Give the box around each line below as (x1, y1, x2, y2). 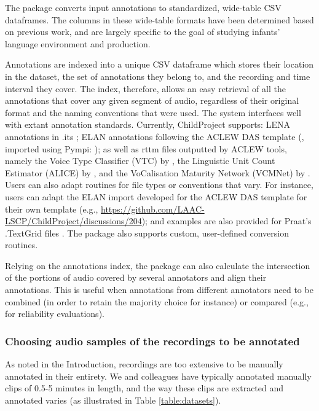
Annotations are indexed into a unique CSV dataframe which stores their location (5, 58, 314, 71)
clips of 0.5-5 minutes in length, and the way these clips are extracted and (5, 382, 284, 394)
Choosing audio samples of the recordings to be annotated (5, 333, 300, 348)
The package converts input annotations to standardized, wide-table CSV (5, 1, 282, 14)
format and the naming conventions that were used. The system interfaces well (5, 106, 301, 119)
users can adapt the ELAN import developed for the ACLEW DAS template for (5, 190, 307, 203)
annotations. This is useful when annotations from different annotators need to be (5, 283, 313, 296)
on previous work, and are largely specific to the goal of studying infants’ (5, 25, 280, 38)
